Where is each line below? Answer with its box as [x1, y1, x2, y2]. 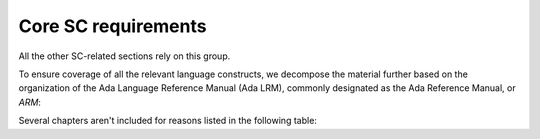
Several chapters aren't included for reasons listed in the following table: [18, 115, 317, 127]
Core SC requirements [18, 15, 207, 37]
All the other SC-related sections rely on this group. [18, 50, 231, 62]
